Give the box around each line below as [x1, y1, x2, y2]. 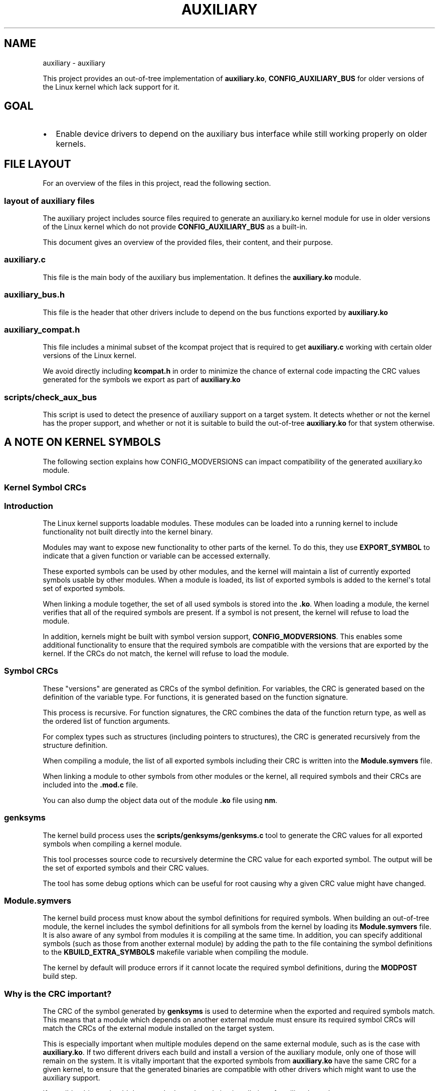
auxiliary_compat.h [4, 324, 80, 335]
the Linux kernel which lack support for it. [43, 82, 180, 91]
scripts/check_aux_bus [4, 392, 97, 402]
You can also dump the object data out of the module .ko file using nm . [43, 795, 278, 804]
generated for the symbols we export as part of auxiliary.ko [43, 375, 241, 384]
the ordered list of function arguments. [43, 716, 170, 725]
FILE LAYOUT [4, 157, 71, 170]
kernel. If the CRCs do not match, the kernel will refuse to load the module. [43, 649, 289, 658]
